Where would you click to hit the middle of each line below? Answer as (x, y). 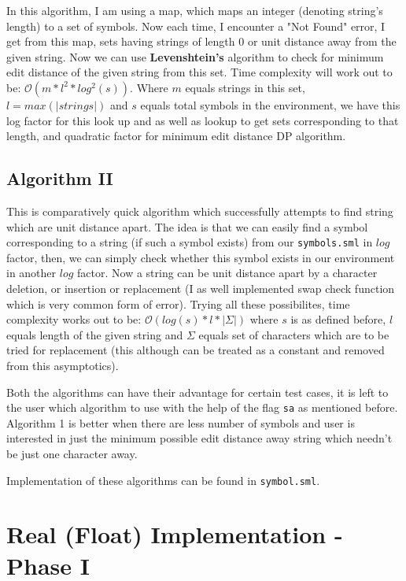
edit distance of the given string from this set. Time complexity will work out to (199, 72)
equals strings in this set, (245, 87)
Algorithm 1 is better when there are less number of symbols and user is (181, 422)
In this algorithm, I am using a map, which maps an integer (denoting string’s (195, 10)
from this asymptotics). (63, 365)
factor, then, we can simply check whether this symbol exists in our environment (201, 257)
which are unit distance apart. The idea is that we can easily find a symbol (187, 226)
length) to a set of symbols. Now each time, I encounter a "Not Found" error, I (196, 26)
